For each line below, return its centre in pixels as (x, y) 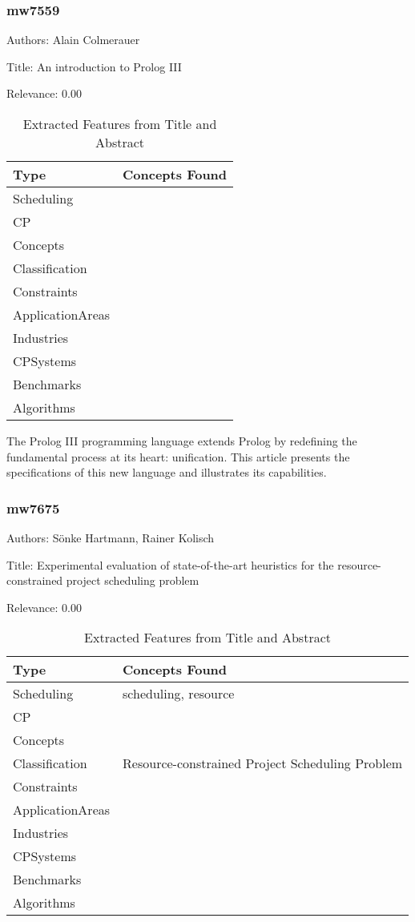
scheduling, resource (179, 694)
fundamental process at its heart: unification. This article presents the (178, 456)
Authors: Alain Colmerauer (73, 40)
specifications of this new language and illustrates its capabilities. (167, 472)
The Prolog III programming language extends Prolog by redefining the (182, 441)
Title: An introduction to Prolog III (94, 66)
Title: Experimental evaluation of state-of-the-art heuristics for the (170, 564)
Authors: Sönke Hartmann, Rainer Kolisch (111, 537)
